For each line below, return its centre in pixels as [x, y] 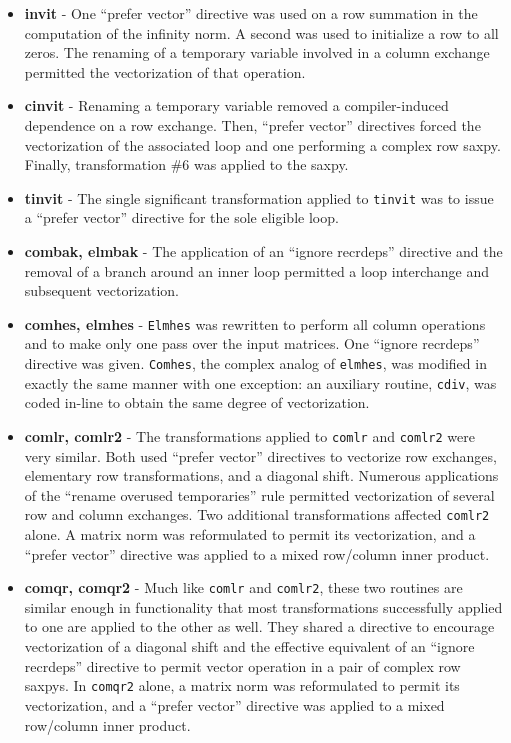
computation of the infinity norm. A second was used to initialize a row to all [261, 32]
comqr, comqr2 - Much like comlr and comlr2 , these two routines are [243, 587]
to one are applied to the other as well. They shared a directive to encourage [259, 626]
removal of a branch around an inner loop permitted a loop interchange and [257, 270]
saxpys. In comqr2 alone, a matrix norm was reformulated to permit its [242, 685]
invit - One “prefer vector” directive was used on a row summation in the [251, 13]
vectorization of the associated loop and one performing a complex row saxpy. [262, 144]
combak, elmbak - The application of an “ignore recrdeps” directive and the [263, 251]
